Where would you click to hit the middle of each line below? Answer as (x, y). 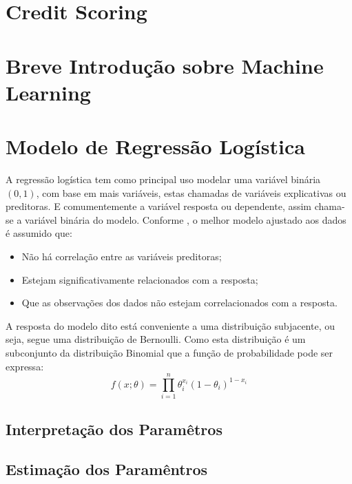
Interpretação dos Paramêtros (114, 429)
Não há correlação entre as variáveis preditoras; (122, 256)
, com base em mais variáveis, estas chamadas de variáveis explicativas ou (191, 192)
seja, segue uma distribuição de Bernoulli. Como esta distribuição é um (156, 339)
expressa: (25, 366)
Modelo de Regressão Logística (155, 146)
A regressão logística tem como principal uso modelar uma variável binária (163, 179)
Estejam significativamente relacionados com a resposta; (140, 279)
